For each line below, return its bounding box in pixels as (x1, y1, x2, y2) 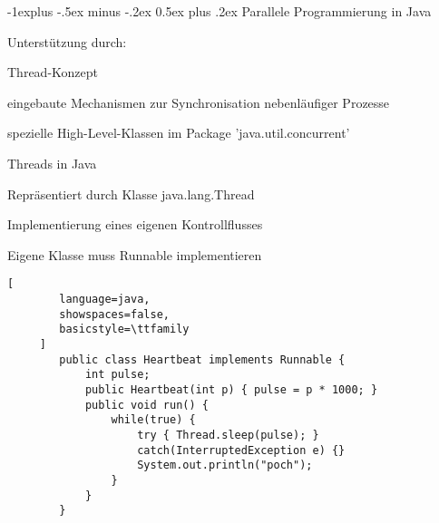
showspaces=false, (59, 307, 170, 321)
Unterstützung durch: (7, 32, 127, 51)
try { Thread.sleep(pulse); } (137, 428, 319, 441)
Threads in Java (7, 153, 97, 172)
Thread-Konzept (7, 63, 98, 82)
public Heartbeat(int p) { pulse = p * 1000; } (84, 383, 378, 396)
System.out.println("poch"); (137, 459, 313, 472)
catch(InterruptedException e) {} (137, 443, 346, 457)
